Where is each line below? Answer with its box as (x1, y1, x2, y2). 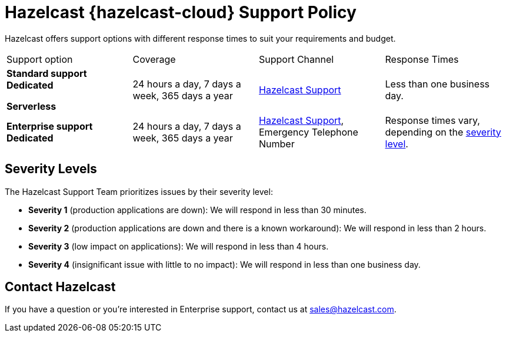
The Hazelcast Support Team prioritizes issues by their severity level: (5, 186, 273, 197)
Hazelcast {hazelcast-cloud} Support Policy (5, 2, 357, 22)
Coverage (132, 53, 176, 65)
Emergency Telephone (259, 126, 358, 138)
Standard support (6, 67, 87, 79)
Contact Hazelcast (5, 279, 116, 295)
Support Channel (259, 53, 334, 65)
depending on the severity (385, 126, 501, 138)
